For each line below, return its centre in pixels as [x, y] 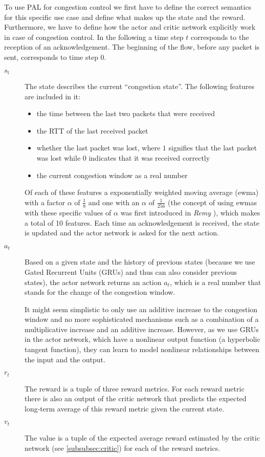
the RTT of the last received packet [92, 130]
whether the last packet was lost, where [98, 148]
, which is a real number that [215, 282]
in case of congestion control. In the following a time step [94, 37]
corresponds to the [220, 37]
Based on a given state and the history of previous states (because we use [140, 262]
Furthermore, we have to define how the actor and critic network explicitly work [130, 27]
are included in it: [52, 96]
